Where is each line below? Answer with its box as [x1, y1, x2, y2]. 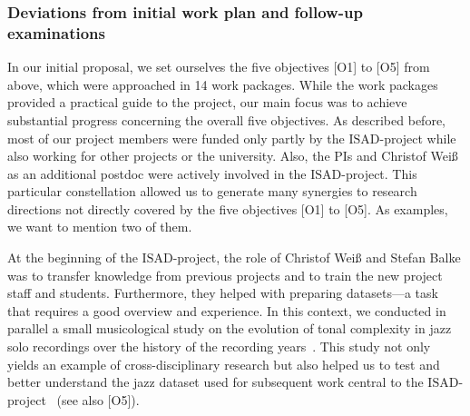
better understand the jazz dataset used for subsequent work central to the [7, 372, 424, 391]
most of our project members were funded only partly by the [7, 128, 345, 147]
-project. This [341, 163, 417, 183]
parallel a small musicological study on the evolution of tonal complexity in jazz [7, 319, 452, 338]
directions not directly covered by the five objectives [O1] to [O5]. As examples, [7, 199, 448, 218]
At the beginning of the [7, 248, 138, 267]
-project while [379, 128, 456, 147]
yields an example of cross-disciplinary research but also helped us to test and [7, 354, 440, 373]
